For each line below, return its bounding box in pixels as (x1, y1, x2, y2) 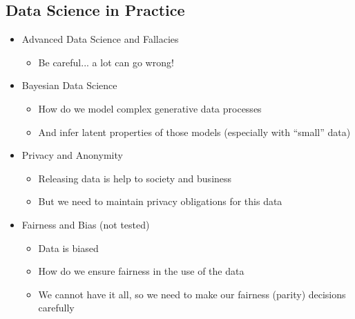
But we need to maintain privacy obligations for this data (38, 194, 282, 209)
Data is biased (38, 240, 99, 255)
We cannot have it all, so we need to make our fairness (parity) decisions (38, 287, 346, 301)
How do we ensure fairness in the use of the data (38, 264, 244, 278)
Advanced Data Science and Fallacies (21, 32, 179, 46)
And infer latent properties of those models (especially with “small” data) (38, 124, 351, 139)
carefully (38, 300, 75, 315)
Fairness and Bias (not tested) (21, 217, 150, 231)
